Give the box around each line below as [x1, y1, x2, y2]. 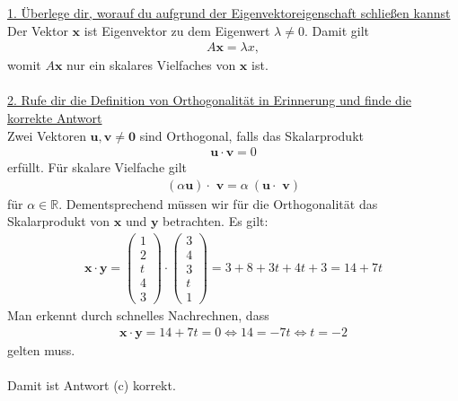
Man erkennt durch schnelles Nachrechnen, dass [7, 306, 269, 325]
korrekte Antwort [7, 109, 102, 126]
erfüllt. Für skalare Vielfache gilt [7, 158, 188, 177]
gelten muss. [7, 340, 75, 359]
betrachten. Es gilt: [163, 212, 269, 231]
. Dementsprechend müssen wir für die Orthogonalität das [58, 194, 378, 213]
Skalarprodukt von [7, 212, 110, 231]
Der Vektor [7, 21, 68, 39]
